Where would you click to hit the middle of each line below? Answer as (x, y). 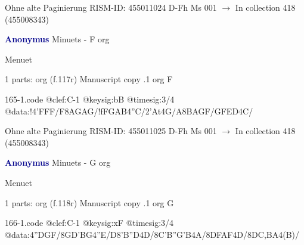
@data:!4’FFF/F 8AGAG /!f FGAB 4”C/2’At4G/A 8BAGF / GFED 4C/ (129, 111)
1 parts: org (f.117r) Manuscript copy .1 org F (89, 79)
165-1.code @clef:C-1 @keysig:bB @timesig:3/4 (90, 99)
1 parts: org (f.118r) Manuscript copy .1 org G (89, 202)
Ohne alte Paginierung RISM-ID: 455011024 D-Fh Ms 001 (111, 7)
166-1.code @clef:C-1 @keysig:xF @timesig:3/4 (89, 223)
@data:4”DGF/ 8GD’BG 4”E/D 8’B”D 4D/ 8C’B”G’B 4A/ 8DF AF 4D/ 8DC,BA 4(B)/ (152, 234)
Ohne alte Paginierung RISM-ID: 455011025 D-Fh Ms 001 (111, 131)
